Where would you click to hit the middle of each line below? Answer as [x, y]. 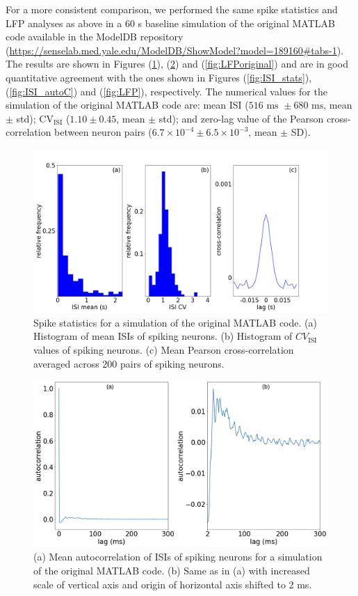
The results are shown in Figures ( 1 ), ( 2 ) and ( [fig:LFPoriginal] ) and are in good [177, 64]
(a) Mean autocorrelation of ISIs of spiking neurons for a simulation [178, 557]
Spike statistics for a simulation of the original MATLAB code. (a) [175, 322]
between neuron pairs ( [103, 132]
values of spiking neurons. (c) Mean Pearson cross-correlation [164, 349]
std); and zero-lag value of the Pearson [241, 118]
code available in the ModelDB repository [95, 37]
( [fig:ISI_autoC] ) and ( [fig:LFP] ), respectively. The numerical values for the [166, 91]
